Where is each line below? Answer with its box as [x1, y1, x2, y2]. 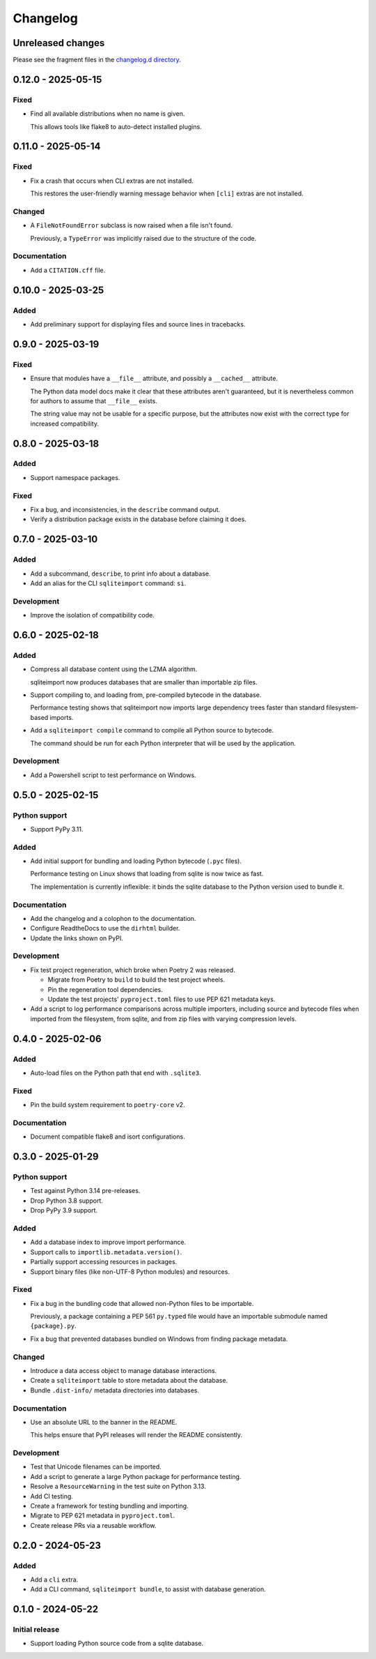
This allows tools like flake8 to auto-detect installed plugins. [30, 122, 202, 130]
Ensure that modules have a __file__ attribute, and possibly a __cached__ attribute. [30, 374, 279, 383]
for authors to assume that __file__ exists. [30, 396, 158, 405]
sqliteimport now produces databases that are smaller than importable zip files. [30, 677, 258, 686]
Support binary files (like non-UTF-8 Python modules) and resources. [30, 1267, 230, 1276]
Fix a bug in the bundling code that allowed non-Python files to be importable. [30, 1299, 254, 1307]
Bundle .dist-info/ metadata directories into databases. [30, 1386, 200, 1395]
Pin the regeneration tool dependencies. [47, 985, 163, 993]
